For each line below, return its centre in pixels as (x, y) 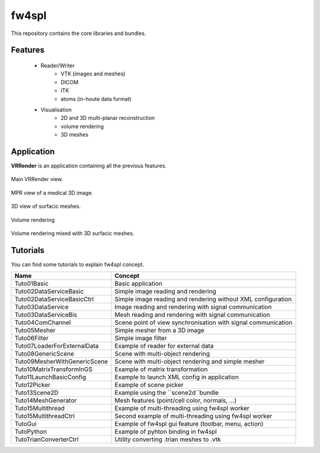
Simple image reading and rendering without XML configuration (203, 299)
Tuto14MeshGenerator (46, 401)
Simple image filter (141, 338)
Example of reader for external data (164, 346)
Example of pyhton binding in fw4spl (166, 432)
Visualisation (56, 109)
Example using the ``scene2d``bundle (167, 393)
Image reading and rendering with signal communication (193, 307)
